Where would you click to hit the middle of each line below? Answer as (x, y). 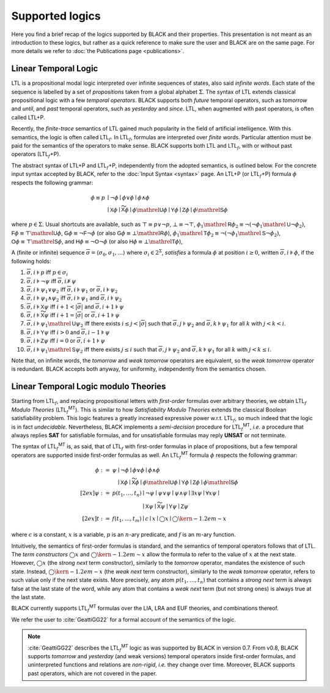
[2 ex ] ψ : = (95, 493)
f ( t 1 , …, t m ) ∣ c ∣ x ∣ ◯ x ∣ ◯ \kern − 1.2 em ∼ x (169, 519)
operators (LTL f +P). (36, 155)
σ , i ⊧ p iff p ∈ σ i (47, 273)
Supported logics (56, 16)
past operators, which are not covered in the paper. (92, 673)
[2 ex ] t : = (96, 518)
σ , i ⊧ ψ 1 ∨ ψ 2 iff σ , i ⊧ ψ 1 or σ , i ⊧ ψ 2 (72, 290)
